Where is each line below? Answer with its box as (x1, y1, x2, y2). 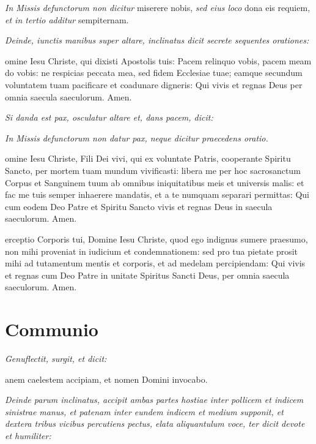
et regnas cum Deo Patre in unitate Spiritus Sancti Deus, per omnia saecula (5, 268, 290, 281)
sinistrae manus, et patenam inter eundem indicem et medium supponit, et (5, 405, 284, 418)
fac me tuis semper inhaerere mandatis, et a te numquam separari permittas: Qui (5, 188, 309, 201)
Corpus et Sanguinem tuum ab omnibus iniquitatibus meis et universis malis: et (5, 176, 304, 189)
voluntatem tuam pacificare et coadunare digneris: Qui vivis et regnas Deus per (5, 78, 303, 91)
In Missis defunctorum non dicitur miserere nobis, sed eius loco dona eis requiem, (5, 1, 310, 13)
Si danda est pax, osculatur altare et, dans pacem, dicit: (5, 111, 213, 124)
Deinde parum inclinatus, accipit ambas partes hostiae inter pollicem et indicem (5, 393, 304, 406)
